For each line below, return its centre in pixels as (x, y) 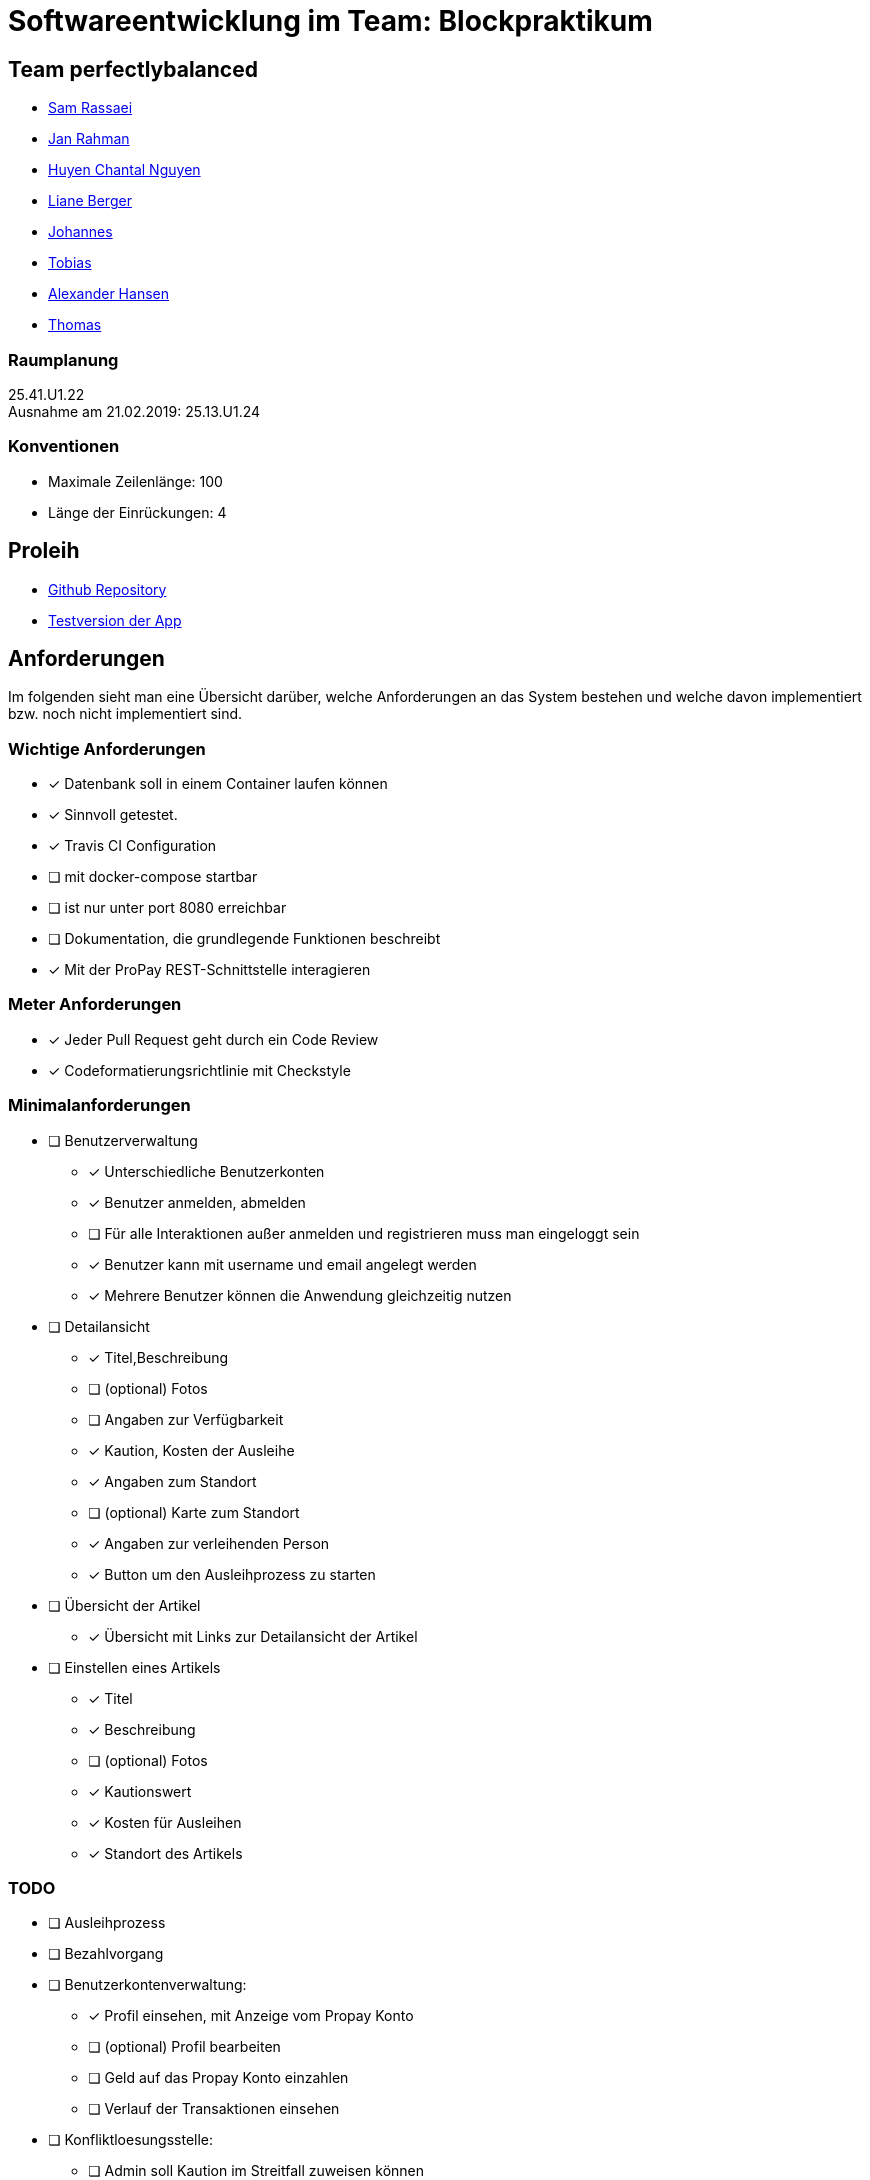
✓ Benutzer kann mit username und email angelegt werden (282, 1264)
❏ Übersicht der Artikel (124, 1605)
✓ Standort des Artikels (165, 1853)
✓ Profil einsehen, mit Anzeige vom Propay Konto (251, 2016)
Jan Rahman (89, 139)
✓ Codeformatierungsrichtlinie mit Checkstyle (199, 1070)
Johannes (80, 232)
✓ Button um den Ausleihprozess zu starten (232, 1574)
